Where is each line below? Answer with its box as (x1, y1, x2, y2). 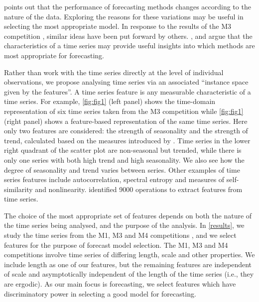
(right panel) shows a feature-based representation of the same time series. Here (4, 115, 248, 126)
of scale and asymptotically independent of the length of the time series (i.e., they (4, 269, 254, 279)
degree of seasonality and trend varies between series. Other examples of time (4, 164, 240, 175)
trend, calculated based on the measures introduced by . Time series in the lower (4, 135, 251, 145)
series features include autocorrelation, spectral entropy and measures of (4, 174, 225, 185)
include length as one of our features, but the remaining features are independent (4, 259, 252, 269)
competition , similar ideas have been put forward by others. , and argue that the (4, 30, 253, 41)
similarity (4, 184, 33, 194)
